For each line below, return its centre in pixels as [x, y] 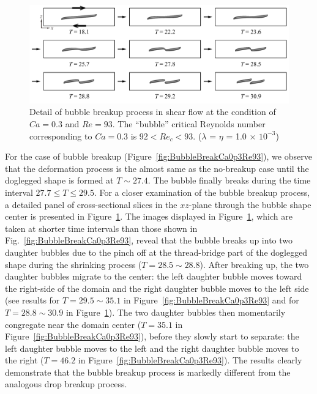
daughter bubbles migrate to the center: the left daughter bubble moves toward [154, 276]
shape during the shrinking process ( [73, 264]
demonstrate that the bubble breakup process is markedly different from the [148, 372]
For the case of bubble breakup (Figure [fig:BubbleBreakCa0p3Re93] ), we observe [158, 156]
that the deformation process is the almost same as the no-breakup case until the [157, 168]
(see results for [32, 300]
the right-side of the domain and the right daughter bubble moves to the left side [157, 288]
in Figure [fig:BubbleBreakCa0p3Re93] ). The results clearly [190, 360]
